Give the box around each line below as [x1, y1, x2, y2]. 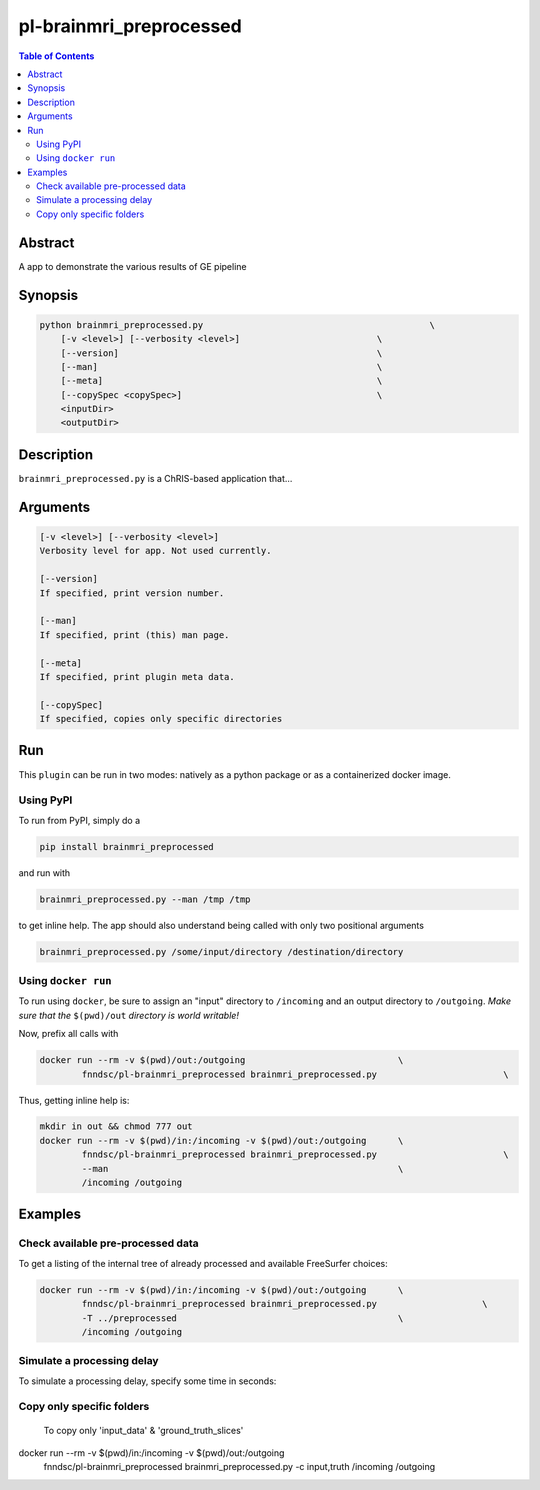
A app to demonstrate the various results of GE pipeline [18, 260, 247, 272]
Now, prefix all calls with [18, 1028, 119, 1040]
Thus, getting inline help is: [18, 1094, 130, 1106]
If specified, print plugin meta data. [39, 671, 235, 682]
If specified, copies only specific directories [39, 713, 283, 725]
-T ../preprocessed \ [81, 1312, 404, 1324]
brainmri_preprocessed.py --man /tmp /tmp [39, 893, 251, 905]
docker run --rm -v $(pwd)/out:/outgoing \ [39, 1055, 404, 1066]
